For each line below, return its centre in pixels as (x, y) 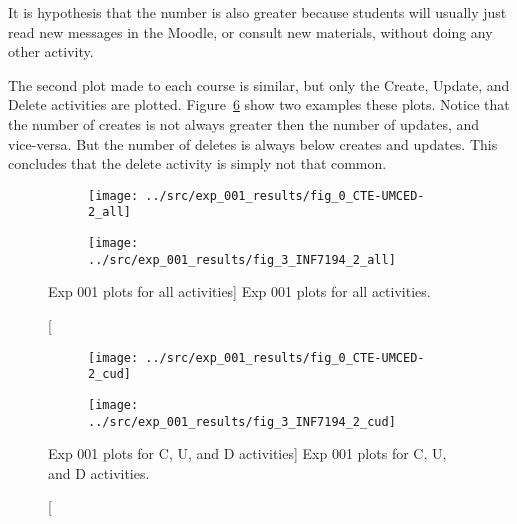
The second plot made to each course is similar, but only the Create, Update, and (259, 84)
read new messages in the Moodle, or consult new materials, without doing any (250, 31)
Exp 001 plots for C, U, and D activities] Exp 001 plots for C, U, (247, 453)
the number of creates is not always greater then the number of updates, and (244, 123)
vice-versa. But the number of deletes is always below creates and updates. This (253, 143)
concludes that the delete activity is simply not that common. (197, 163)
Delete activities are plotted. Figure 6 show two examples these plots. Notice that (259, 104)
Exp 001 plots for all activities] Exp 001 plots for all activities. (239, 291)
